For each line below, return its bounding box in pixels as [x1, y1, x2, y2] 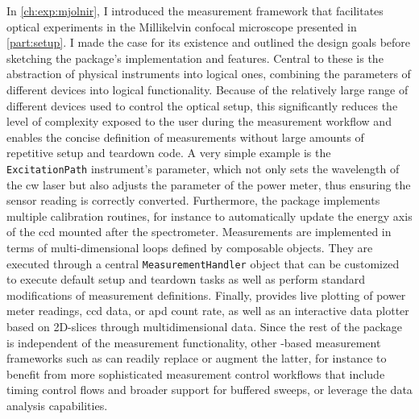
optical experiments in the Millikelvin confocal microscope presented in [6, 18, 357, 35]
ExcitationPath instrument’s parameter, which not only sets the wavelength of [6, 160, 400, 176]
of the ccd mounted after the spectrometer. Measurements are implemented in [6, 223, 392, 240]
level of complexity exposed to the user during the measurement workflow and [6, 113, 392, 130]
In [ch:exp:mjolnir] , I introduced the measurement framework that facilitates [6, 2, 384, 19]
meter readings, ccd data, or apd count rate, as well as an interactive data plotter [6, 302, 409, 319]
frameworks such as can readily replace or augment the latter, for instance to [6, 350, 387, 367]
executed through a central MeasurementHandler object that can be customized [6, 255, 400, 272]
